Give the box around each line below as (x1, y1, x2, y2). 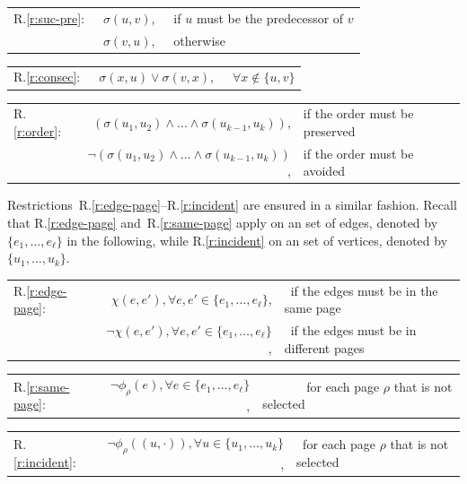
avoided (303, 161, 346, 180)
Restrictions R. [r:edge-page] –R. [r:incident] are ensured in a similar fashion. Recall (7, 195, 457, 214)
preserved (303, 121, 356, 140)
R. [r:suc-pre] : (13, 8, 84, 27)
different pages (284, 338, 365, 357)
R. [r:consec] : (13, 67, 81, 86)
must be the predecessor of (196, 8, 344, 27)
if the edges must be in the (290, 281, 438, 299)
